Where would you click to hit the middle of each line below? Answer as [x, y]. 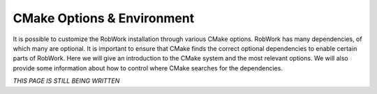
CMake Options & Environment [104, 18]
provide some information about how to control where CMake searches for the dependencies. [148, 68]
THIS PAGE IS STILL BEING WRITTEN [66, 81]
